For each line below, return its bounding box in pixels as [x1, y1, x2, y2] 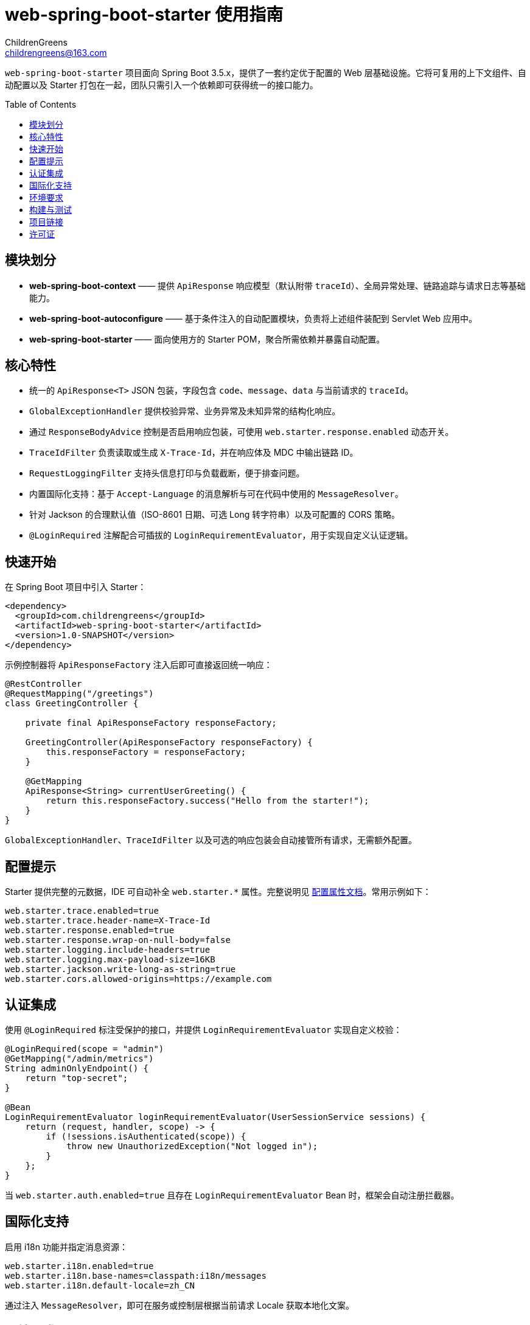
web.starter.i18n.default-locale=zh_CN [5, 1280, 195, 1290]
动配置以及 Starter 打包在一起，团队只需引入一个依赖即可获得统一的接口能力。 [5, 79, 318, 90]
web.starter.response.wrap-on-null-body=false [5, 935, 231, 945]
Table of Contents [5, 99, 77, 110]
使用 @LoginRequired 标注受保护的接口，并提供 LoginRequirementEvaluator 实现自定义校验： [5, 1024, 402, 1035]
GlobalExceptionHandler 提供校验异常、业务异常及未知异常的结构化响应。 [29, 406, 341, 417]
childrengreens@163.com [5, 47, 107, 58]
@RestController [5, 679, 82, 689]
